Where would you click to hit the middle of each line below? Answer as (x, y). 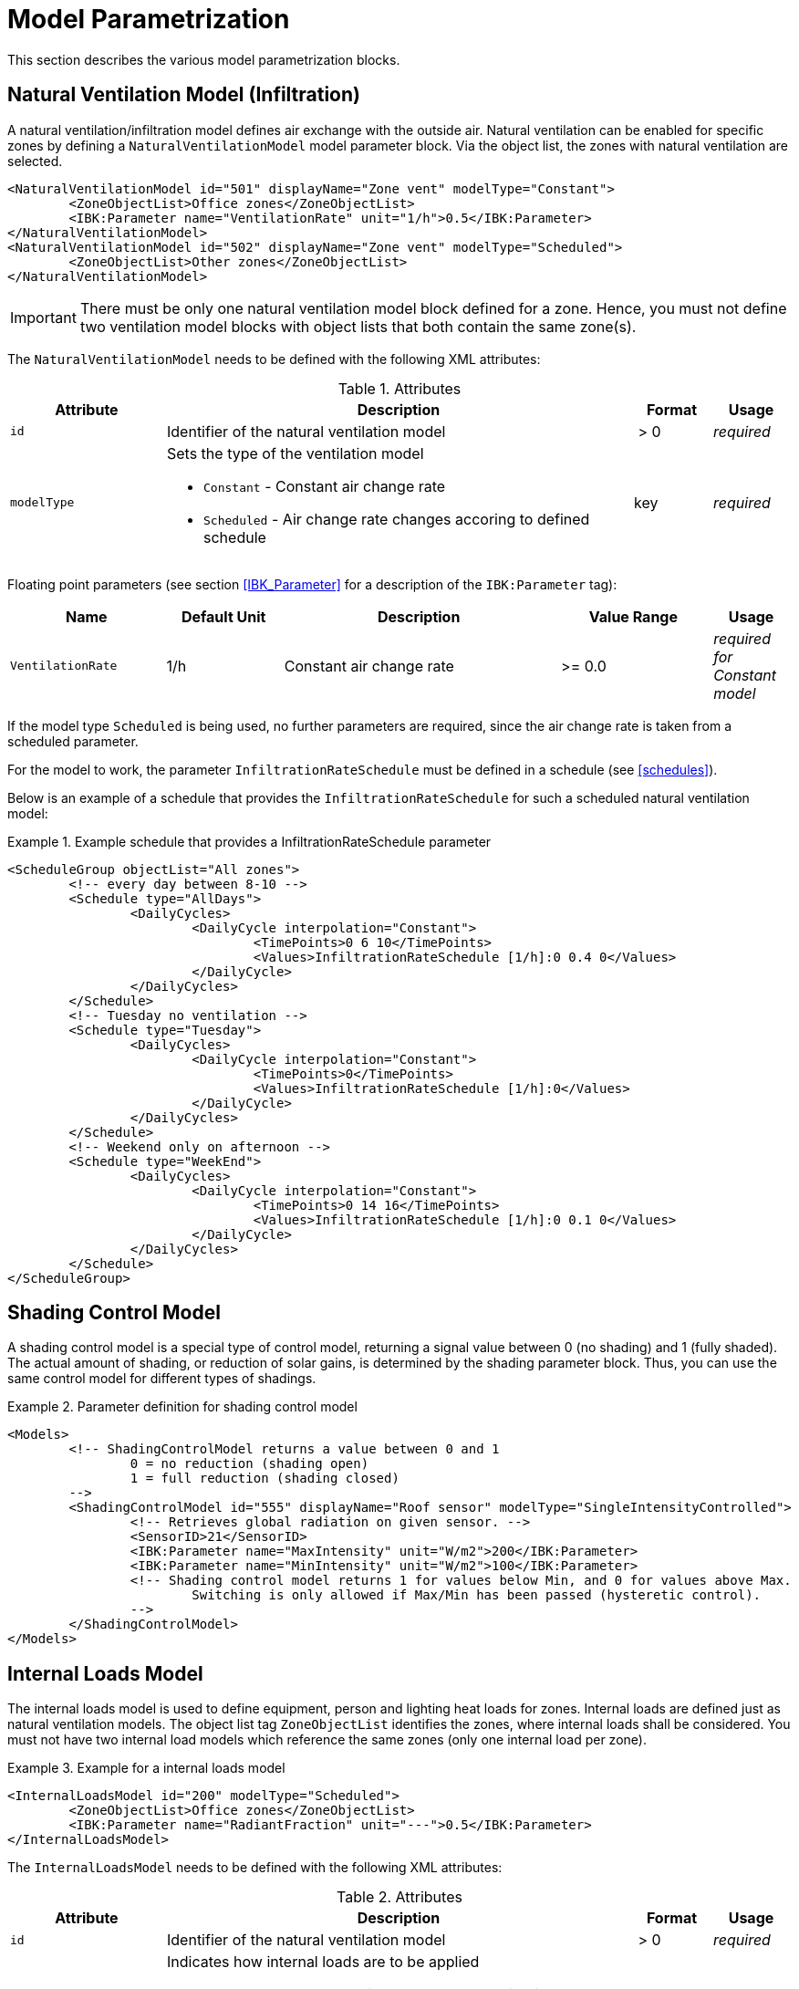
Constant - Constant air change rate (325, 486)
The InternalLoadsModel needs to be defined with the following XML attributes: (255, 1868)
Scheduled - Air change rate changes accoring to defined (397, 519)
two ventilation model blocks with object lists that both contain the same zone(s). (358, 326)
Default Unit (223, 616)
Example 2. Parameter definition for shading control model (182, 1407)
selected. (35, 161)
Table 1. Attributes (399, 388)
